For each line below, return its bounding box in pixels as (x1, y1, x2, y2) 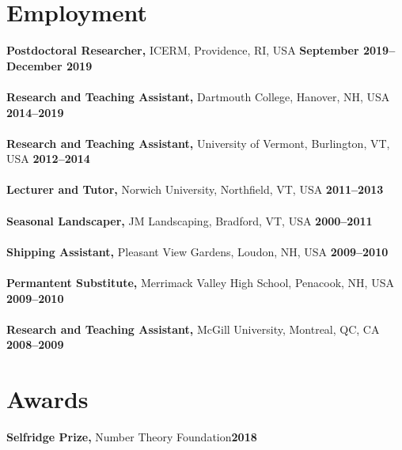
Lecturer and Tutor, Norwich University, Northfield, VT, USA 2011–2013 (6, 181, 384, 198)
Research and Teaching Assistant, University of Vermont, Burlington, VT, (6, 134, 390, 151)
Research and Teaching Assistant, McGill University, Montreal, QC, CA (6, 320, 380, 337)
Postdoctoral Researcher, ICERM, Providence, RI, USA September (6, 42, 359, 59)
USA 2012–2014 (6, 150, 90, 167)
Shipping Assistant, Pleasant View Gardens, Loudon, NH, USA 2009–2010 (6, 243, 389, 259)
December (6, 57, 63, 74)
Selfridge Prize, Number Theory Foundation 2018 (6, 429, 257, 445)
